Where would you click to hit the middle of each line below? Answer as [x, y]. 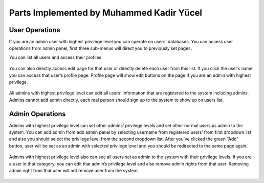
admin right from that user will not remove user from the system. [74, 171]
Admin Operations [37, 114]
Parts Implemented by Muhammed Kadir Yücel [106, 13]
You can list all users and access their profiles [55, 57]
